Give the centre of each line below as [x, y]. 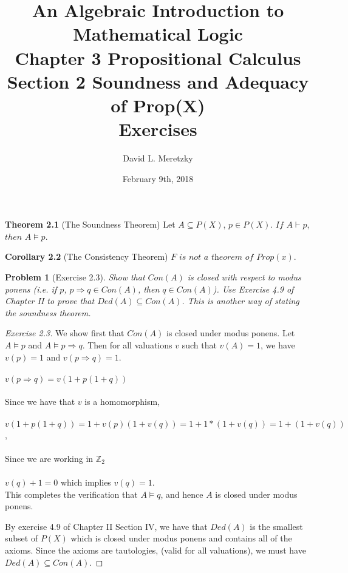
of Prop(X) [158, 105]
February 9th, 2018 [158, 178]
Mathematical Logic [158, 34]
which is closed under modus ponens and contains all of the [181, 538]
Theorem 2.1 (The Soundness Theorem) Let [90, 224]
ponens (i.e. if [31, 289]
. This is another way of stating [241, 301]
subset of [22, 538]
